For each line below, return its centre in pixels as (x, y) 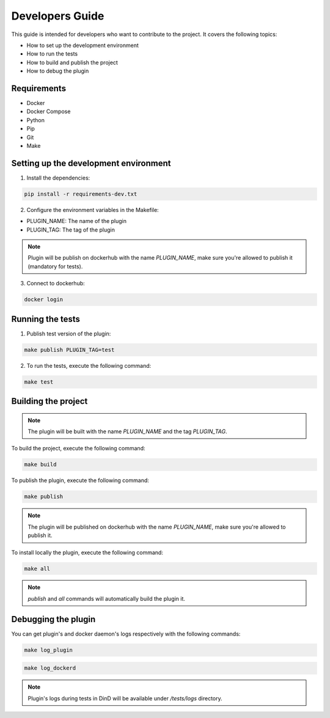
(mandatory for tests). (55, 266)
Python (36, 120)
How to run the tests (52, 54)
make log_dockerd (50, 668)
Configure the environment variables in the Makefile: (93, 210)
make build (40, 465)
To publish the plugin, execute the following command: (80, 480)
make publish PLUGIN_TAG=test (69, 350)
